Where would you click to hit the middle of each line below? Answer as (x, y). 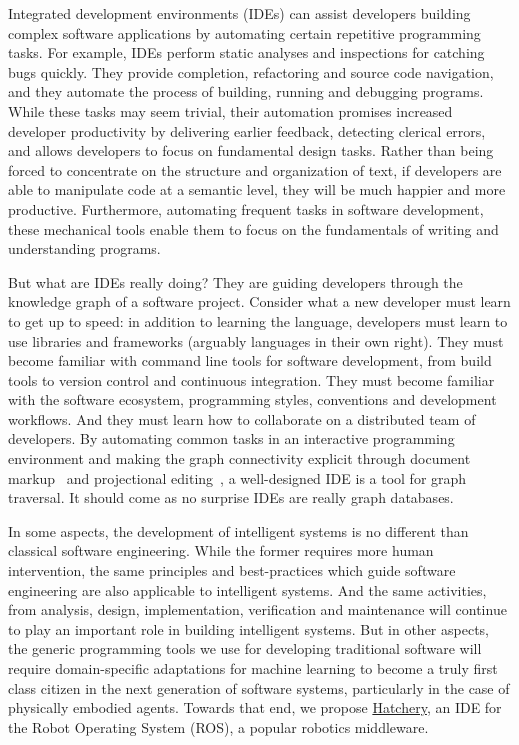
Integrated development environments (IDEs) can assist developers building (239, 13)
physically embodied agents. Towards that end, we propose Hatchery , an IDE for (255, 707)
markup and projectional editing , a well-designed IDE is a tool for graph (237, 477)
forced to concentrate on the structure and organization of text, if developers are (255, 169)
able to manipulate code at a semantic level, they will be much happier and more (257, 189)
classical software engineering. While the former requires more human (221, 550)
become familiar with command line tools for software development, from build (250, 360)
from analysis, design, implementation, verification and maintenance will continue (257, 609)
